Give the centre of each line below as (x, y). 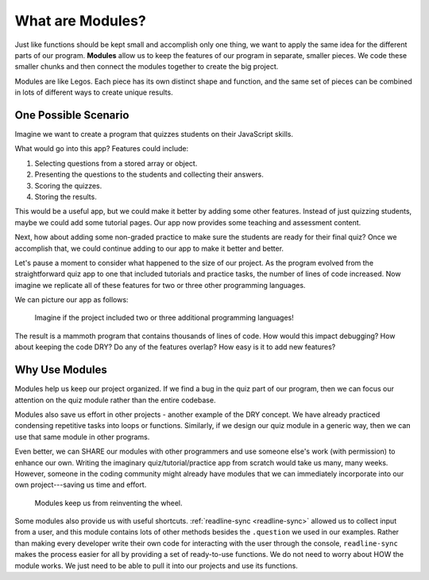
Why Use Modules (61, 370)
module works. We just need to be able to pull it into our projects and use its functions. (156, 566)
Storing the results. (66, 197)
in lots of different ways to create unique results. (94, 92)
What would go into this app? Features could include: (102, 149)
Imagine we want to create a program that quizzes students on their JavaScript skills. (154, 134)
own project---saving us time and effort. (81, 485)
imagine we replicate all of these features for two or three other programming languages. (160, 285)
